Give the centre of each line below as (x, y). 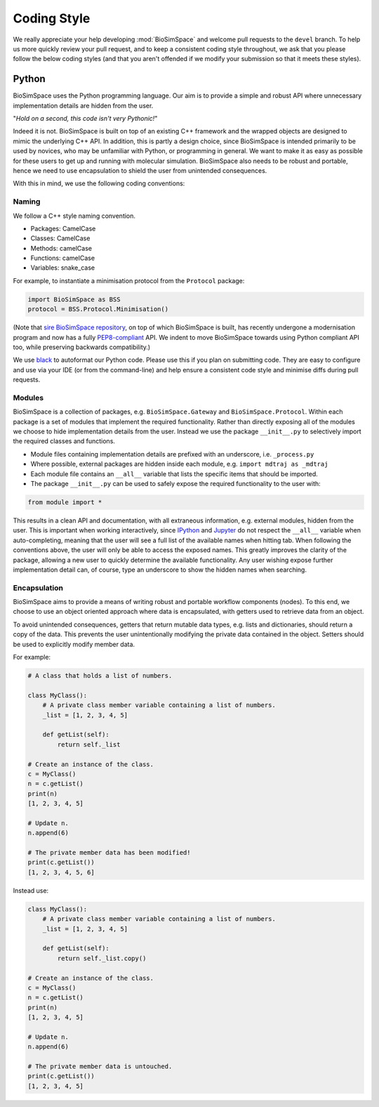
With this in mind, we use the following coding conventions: (99, 183)
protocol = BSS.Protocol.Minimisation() (98, 309)
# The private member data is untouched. (100, 1067)
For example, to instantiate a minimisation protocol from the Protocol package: (129, 280)
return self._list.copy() (102, 958)
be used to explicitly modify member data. (74, 644)
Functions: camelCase (62, 258)
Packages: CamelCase (63, 228)
